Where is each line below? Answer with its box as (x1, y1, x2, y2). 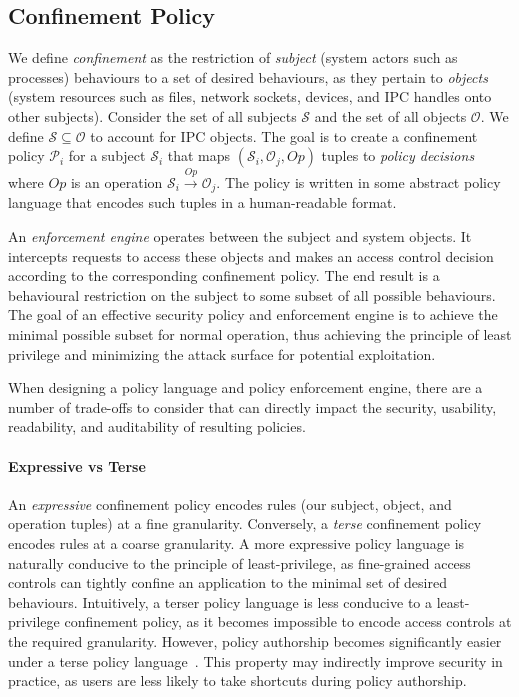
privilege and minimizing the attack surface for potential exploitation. (8, 343, 436, 364)
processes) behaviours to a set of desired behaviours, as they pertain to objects (8, 66, 488, 87)
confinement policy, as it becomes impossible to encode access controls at (64, 611, 512, 632)
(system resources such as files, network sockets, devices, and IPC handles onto (8, 86, 492, 107)
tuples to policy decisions (321, 145, 475, 166)
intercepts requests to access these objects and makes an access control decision (8, 245, 494, 266)
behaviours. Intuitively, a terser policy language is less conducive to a (8, 591, 433, 612)
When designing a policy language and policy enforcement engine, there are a (8, 377, 483, 398)
